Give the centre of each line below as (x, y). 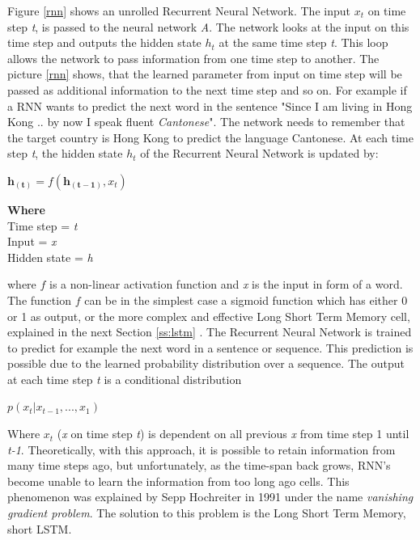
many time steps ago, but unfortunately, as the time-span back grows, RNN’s (199, 465)
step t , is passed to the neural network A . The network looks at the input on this (208, 26)
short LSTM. (40, 528)
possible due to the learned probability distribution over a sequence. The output (206, 363)
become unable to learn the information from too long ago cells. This (178, 481)
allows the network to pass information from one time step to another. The (193, 58)
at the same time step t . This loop (303, 42)
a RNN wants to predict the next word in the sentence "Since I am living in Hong (210, 105)
